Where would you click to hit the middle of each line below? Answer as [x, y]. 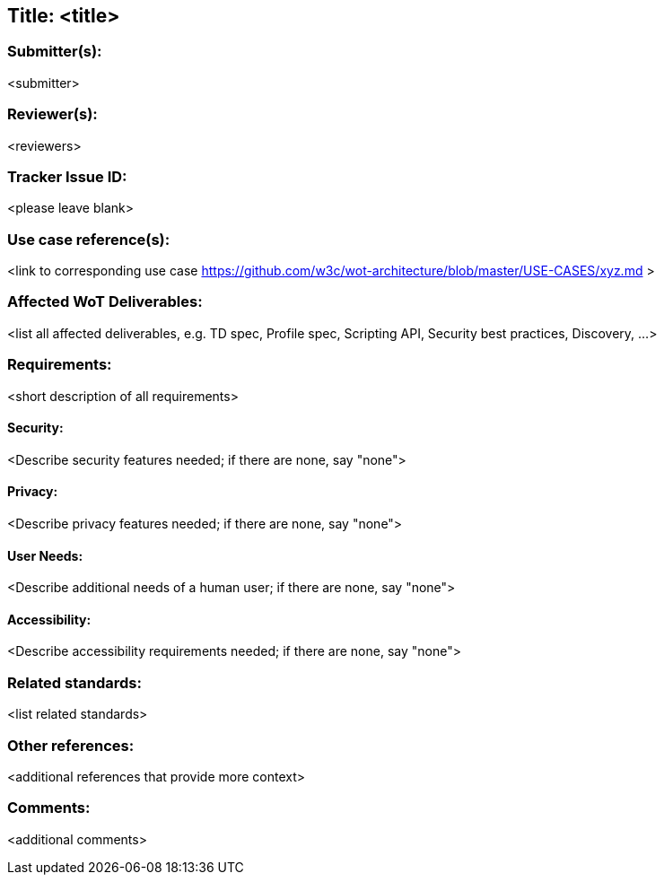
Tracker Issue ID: [67, 176]
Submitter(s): [55, 52]
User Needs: [45, 555]
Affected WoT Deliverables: [105, 302]
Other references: [71, 745]
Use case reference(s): [89, 239]
